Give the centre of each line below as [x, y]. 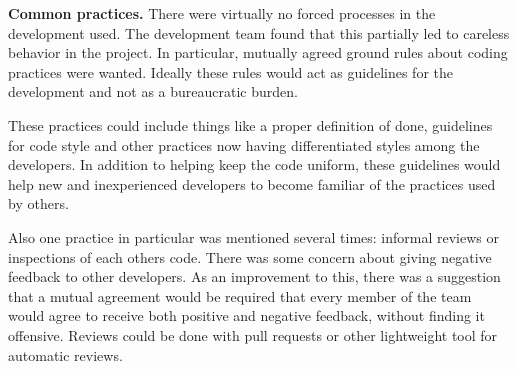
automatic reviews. [65, 354]
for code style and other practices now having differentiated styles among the [244, 144]
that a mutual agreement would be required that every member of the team [240, 295]
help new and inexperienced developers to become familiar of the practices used [252, 183]
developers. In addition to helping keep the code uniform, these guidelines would [254, 164]
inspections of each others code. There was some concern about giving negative [250, 256]
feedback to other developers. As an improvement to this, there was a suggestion [254, 276]
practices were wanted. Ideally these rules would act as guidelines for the [230, 71]
